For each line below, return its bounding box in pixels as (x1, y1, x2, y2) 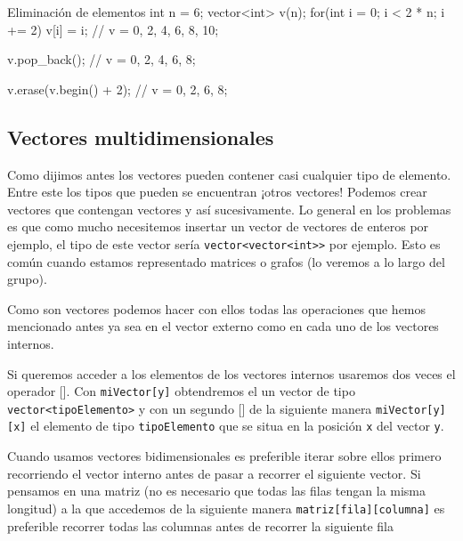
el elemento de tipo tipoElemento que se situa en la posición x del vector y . (30, 416, 444, 435)
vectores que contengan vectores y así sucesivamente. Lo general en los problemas (7, 199, 451, 218)
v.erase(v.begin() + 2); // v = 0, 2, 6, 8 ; (7, 79, 228, 98)
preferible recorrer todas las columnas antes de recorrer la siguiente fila (7, 516, 394, 535)
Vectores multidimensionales (7, 123, 274, 150)
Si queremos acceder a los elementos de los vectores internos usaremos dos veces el (7, 364, 456, 383)
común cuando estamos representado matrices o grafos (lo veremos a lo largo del (7, 252, 445, 270)
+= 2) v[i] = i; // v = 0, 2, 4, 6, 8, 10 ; (7, 20, 219, 38)
